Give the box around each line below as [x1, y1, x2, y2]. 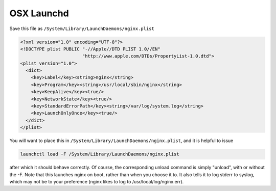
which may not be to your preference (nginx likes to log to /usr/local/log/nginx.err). [9, 178, 184, 184]
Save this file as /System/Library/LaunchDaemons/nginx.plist [9, 25, 154, 32]
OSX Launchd [9, 8, 69, 19]
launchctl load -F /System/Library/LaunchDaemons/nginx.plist [20, 151, 179, 157]
